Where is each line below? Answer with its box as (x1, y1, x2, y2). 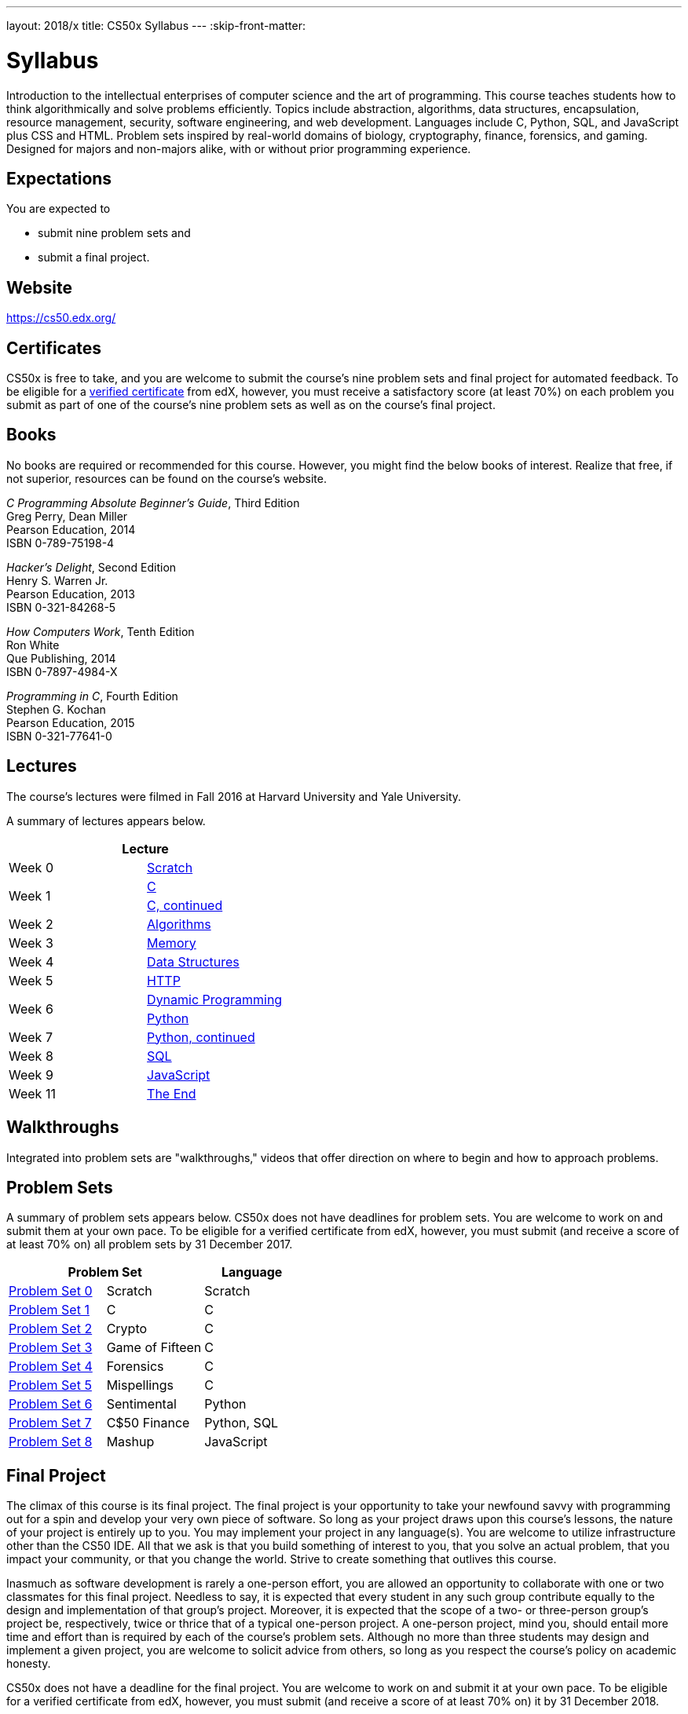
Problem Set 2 (9, 1321, 93, 1337)
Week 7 (9, 1029, 53, 1045)
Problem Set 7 (9, 1415, 92, 1431)
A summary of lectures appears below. (6, 813, 206, 828)
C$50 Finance (106, 1415, 190, 1431)
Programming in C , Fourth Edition (6, 689, 178, 703)
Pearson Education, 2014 (6, 522, 136, 536)
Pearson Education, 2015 (6, 715, 135, 729)
